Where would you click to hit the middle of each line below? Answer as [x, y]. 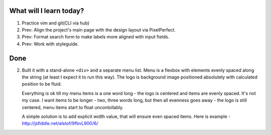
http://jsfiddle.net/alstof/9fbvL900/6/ [60, 123]
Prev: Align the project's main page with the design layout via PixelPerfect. [99, 29]
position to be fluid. [42, 84]
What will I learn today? [47, 11]
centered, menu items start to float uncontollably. [73, 107]
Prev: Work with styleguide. [50, 44]
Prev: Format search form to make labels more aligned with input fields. [96, 37]
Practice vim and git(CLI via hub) [56, 23]
